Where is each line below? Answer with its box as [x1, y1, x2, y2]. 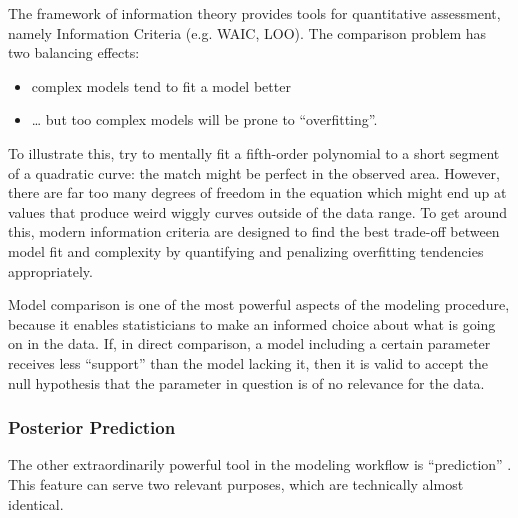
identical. [8, 493, 64, 514]
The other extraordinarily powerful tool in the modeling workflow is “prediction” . [8, 454, 512, 475]
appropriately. [8, 260, 93, 281]
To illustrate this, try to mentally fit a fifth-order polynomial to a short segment [8, 142, 500, 163]
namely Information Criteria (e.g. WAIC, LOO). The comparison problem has [8, 22, 487, 43]
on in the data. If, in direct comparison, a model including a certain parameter [8, 333, 491, 354]
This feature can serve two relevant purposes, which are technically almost [8, 473, 464, 494]
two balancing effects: [8, 42, 140, 63]
